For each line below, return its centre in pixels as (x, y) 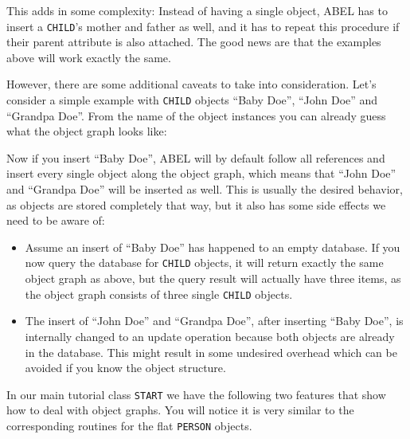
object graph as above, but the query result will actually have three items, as (213, 278)
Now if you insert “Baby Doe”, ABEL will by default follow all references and (196, 157)
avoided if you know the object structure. (125, 368)
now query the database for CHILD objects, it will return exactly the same (204, 263)
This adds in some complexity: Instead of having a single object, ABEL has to (197, 10)
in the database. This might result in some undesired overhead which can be (211, 352)
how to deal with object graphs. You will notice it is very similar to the (180, 410)
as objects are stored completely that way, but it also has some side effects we (196, 204)
